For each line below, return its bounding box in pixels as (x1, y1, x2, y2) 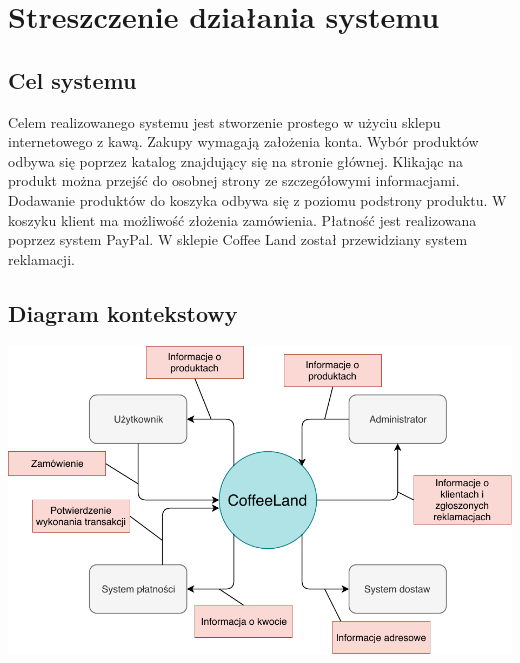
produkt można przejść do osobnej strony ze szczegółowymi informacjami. (8, 170, 460, 191)
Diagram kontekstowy (8, 297, 238, 328)
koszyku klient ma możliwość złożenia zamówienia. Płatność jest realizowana (8, 209, 477, 230)
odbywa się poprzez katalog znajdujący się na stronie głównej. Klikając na (8, 150, 463, 171)
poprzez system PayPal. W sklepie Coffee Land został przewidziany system (8, 229, 468, 250)
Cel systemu (8, 64, 137, 95)
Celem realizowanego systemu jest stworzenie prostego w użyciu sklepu (8, 111, 441, 132)
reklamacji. (8, 248, 75, 269)
